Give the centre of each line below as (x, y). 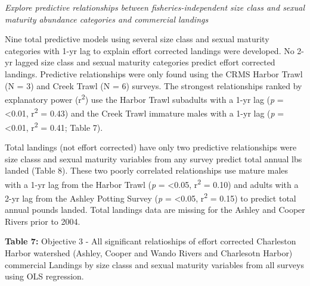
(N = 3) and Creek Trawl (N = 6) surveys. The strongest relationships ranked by (154, 85)
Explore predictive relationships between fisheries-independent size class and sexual (155, 7)
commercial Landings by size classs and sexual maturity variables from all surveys (154, 264)
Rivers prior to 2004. (43, 221)
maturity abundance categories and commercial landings (107, 19)
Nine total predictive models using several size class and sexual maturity (137, 39)
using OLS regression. (44, 276)
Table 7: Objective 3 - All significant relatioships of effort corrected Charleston (151, 241)
